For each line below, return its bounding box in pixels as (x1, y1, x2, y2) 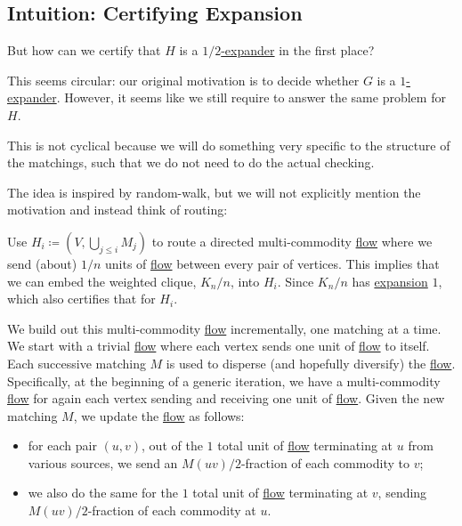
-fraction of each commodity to (240, 453, 409, 472)
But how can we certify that (7, 41, 161, 60)
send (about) (7, 254, 77, 272)
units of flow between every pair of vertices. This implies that (104, 254, 440, 272)
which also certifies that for (7, 289, 156, 308)
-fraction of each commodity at (87, 501, 256, 520)
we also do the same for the (28, 483, 178, 502)
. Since (277, 271, 314, 290)
